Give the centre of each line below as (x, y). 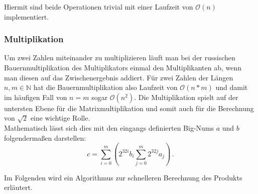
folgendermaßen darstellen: (45, 137)
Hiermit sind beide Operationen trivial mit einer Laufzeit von (99, 7)
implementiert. (27, 16)
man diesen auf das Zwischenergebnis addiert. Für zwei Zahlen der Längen (119, 77)
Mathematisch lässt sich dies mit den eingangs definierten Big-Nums (109, 127)
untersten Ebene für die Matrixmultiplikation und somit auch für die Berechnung (129, 108)
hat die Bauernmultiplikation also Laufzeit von (105, 87)
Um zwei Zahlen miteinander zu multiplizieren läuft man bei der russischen (120, 58)
